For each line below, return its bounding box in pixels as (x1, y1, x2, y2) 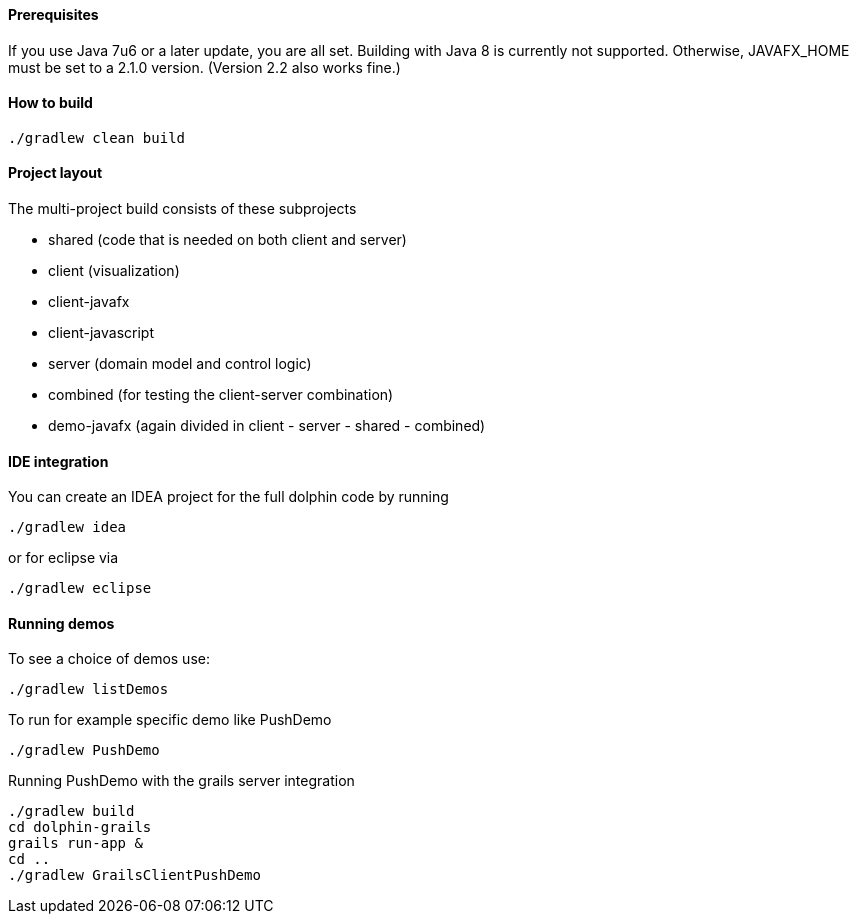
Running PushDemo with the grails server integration (8, 772, 355, 790)
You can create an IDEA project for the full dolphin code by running (8, 488, 449, 506)
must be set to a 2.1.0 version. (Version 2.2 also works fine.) (8, 58, 401, 76)
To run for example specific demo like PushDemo (8, 711, 332, 729)
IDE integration (8, 452, 109, 470)
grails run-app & (8, 835, 143, 852)
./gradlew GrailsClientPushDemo (8, 867, 261, 884)
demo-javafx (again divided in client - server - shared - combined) (48, 417, 486, 435)
